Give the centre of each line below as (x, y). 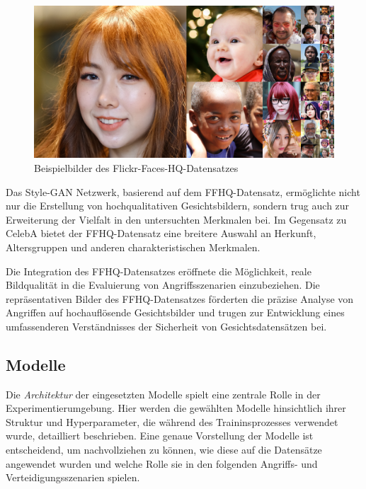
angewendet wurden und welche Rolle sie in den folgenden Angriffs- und (162, 463)
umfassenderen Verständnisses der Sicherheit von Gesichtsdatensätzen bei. (166, 326)
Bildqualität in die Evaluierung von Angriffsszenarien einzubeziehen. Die (163, 285)
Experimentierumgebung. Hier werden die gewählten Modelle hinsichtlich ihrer (176, 408)
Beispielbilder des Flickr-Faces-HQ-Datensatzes (136, 167)
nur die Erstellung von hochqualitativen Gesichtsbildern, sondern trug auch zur (178, 206)
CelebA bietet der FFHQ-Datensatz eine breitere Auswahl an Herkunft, (161, 233)
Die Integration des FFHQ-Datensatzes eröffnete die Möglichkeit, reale (159, 271)
